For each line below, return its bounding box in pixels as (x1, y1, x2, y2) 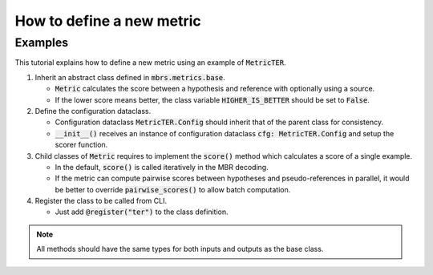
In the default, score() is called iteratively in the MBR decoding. (55, 162, 269, 172)
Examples (14, 35, 69, 50)
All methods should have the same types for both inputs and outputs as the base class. (36, 245, 324, 254)
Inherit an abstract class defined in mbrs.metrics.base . (34, 72, 226, 82)
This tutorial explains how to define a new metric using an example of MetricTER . (14, 58, 286, 67)
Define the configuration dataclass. (34, 106, 152, 115)
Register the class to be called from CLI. (34, 196, 168, 206)
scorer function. (55, 140, 108, 150)
